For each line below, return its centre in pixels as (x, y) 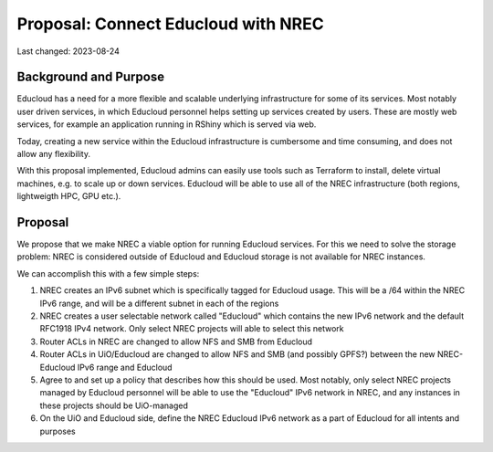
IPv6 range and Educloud (125, 367)
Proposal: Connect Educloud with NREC (170, 24)
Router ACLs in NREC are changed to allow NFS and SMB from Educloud (176, 342)
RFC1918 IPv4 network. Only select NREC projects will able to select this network (192, 329)
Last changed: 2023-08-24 (68, 51)
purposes (58, 431)
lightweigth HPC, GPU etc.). (69, 196)
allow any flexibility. (54, 154)
